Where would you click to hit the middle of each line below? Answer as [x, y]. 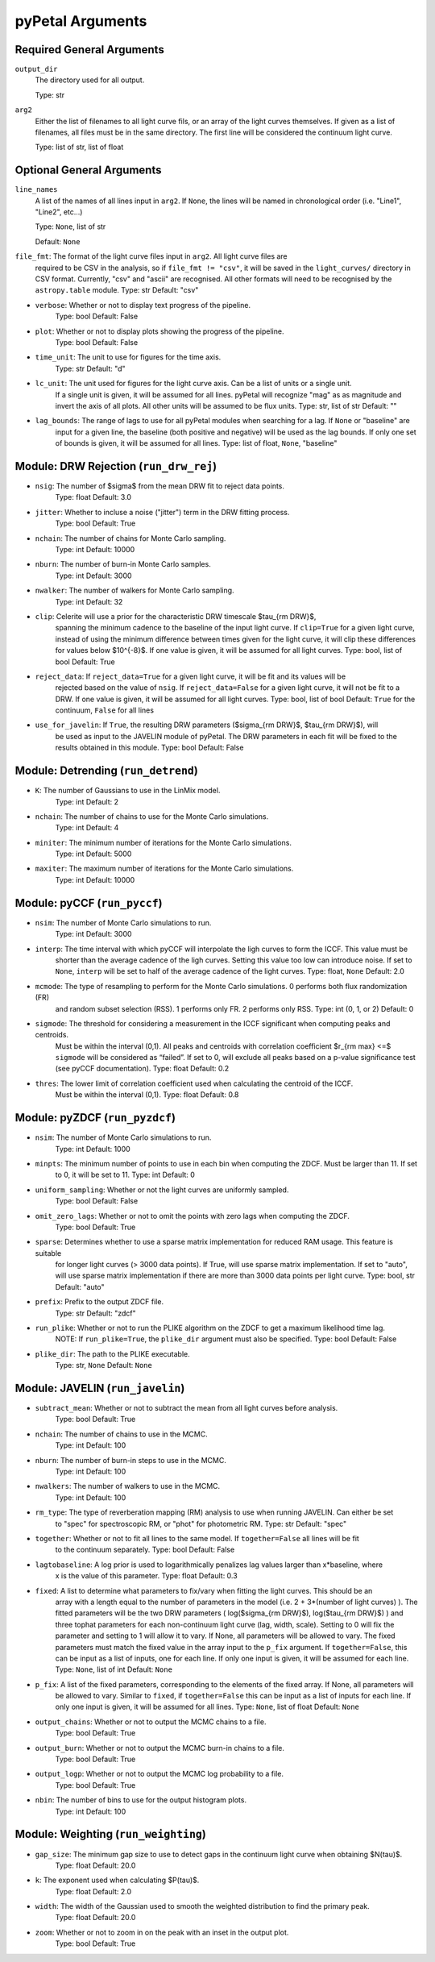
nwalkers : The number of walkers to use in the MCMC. [128, 1486]
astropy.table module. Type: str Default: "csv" [117, 290]
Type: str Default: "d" [90, 368]
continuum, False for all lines [105, 710]
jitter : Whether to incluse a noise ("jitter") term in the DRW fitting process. [162, 512]
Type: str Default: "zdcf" [95, 1313]
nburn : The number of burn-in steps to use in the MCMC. [131, 1460]
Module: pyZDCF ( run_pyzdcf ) [95, 1118]
